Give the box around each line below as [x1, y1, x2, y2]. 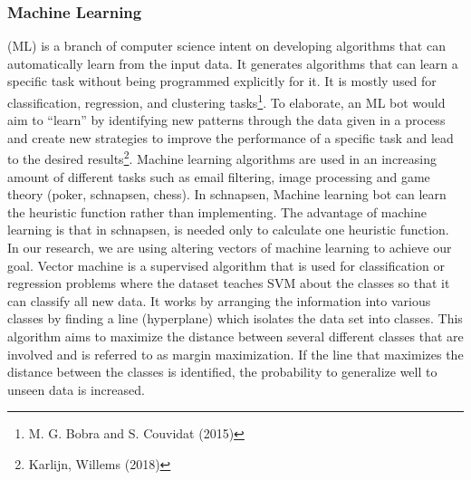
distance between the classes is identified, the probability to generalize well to [7, 362, 437, 381]
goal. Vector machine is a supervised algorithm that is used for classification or [7, 255, 445, 274]
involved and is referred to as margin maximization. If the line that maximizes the [7, 344, 464, 363]
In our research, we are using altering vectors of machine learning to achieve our [7, 238, 452, 257]
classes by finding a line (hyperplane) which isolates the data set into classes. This [7, 309, 463, 328]
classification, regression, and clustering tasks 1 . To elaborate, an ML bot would [7, 91, 446, 111]
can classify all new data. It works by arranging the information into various [7, 291, 431, 310]
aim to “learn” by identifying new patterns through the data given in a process [7, 110, 446, 130]
